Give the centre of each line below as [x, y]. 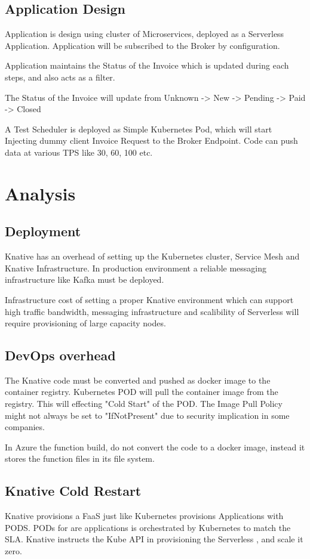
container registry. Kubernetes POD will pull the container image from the [142, 392]
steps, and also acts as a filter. [60, 77]
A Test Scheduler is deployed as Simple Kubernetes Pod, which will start [139, 129]
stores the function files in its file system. [80, 458]
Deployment [43, 231]
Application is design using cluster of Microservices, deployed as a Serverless [145, 34]
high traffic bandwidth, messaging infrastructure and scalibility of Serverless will [152, 311]
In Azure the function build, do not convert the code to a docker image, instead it [155, 447]
